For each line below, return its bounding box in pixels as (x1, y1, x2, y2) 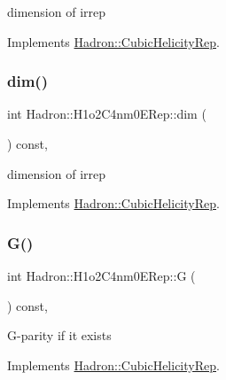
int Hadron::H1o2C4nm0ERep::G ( (7, 267, 196, 284)
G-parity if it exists (7, 326, 112, 345)
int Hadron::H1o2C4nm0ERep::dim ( (7, 105, 207, 123)
